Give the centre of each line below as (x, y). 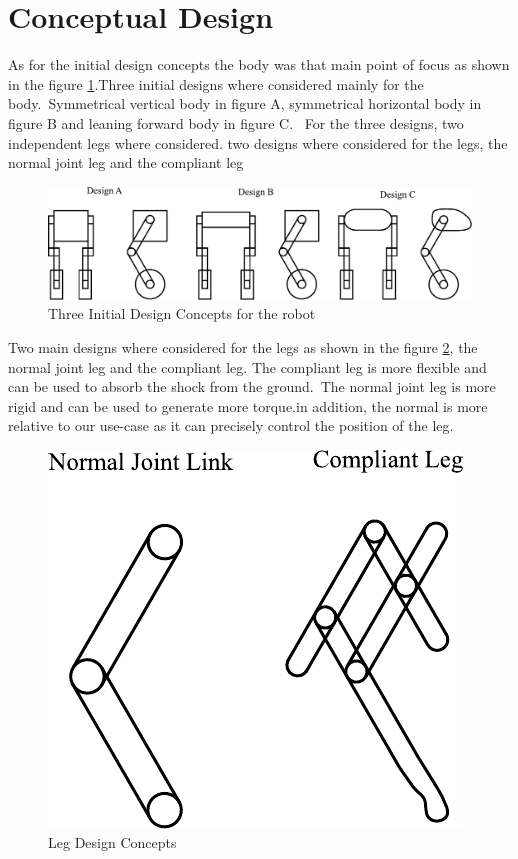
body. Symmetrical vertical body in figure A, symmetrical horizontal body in (245, 103)
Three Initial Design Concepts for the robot (182, 313)
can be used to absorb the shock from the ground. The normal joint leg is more (252, 386)
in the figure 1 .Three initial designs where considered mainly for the (216, 83)
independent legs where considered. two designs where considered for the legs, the (258, 142)
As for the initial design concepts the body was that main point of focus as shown (259, 64)
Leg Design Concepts (112, 842)
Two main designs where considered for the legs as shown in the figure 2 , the (243, 346)
